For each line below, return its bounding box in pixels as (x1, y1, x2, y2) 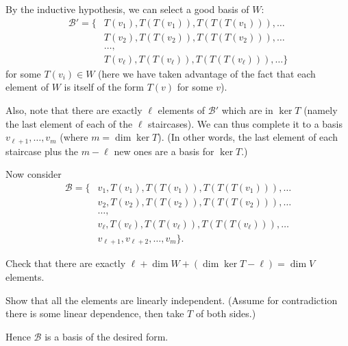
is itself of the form (64, 80, 145, 94)
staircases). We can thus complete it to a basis (148, 116, 343, 130)
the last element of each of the (5, 116, 133, 130)
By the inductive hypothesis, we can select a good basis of (5, 2, 249, 16)
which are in (221, 102, 273, 117)
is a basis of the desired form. (45, 329, 169, 343)
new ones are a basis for (114, 143, 214, 158)
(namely (303, 102, 338, 117)
